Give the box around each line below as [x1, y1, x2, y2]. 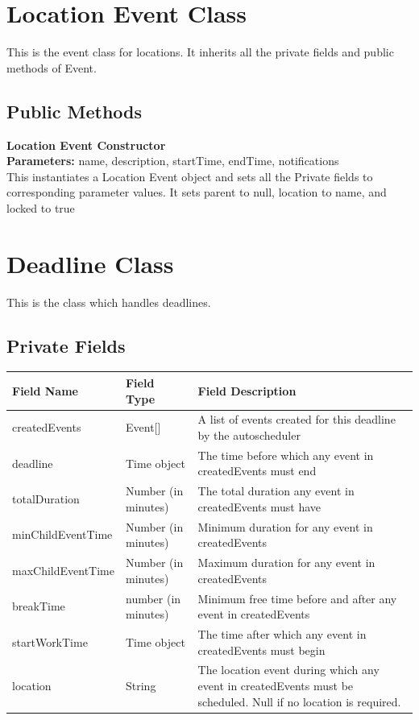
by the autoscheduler [197, 426, 301, 443]
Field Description [197, 382, 297, 399]
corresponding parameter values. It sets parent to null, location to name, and [6, 184, 387, 201]
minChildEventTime [12, 526, 113, 543]
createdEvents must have [197, 498, 321, 515]
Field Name [12, 382, 78, 399]
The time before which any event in [197, 446, 374, 463]
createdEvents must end [197, 462, 317, 479]
